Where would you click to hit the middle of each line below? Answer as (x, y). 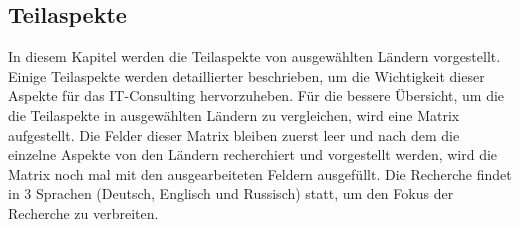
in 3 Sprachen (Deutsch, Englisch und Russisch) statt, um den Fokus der (231, 193)
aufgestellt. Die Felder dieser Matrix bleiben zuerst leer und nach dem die (234, 134)
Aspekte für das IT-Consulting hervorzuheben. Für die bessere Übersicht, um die (256, 95)
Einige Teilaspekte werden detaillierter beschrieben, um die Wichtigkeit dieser (246, 75)
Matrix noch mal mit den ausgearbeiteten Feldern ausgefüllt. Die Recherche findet (260, 173)
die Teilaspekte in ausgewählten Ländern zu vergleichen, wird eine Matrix (234, 114)
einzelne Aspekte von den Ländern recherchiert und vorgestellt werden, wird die (253, 154)
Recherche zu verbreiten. (83, 212)
